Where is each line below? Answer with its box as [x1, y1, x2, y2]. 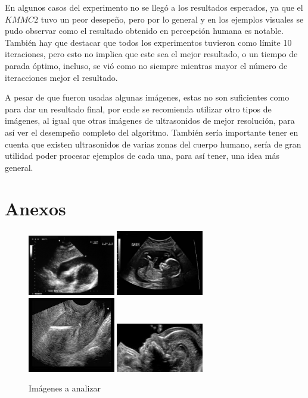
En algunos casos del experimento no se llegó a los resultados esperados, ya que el [5, 1, 303, 13]
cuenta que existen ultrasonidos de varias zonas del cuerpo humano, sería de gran [5, 137, 301, 150]
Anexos [5, 196, 66, 220]
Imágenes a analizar [29, 382, 101, 394]
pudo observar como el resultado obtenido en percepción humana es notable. [5, 24, 284, 37]
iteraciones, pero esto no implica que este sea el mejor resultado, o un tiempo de [5, 48, 298, 60]
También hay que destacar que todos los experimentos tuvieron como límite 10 [5, 36, 292, 48]
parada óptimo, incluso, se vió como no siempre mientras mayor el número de [5, 59, 288, 71]
